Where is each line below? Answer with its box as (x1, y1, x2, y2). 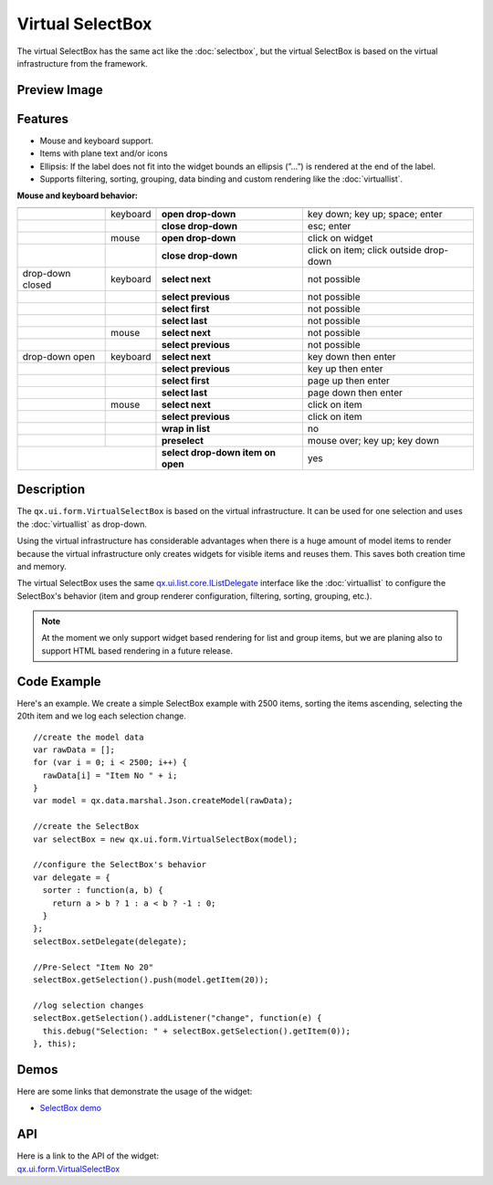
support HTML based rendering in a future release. (41, 645, 233, 656)
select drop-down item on (161, 446, 276, 458)
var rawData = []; (33, 744, 116, 755)
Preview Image (16, 82, 104, 98)
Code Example (16, 674, 101, 689)
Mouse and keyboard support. (39, 135, 154, 146)
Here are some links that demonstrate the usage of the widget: (16, 1085, 253, 1096)
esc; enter (307, 219, 351, 232)
